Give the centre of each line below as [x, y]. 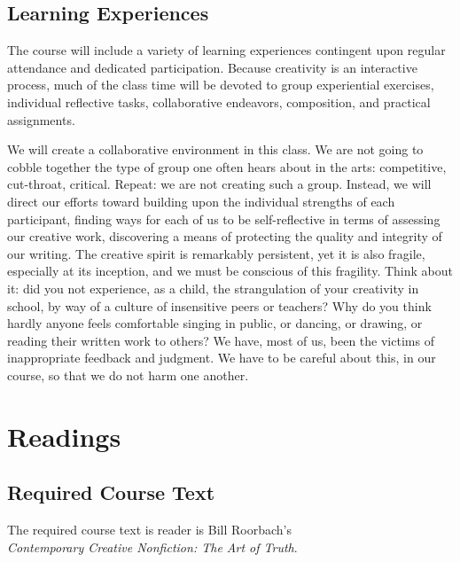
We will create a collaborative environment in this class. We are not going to [215, 149]
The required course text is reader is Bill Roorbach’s [149, 530]
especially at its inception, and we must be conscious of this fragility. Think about [230, 271]
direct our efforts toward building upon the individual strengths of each [201, 201]
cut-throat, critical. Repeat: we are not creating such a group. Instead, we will [219, 184]
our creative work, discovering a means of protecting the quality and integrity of [225, 236]
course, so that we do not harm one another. [128, 375]
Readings [64, 436]
